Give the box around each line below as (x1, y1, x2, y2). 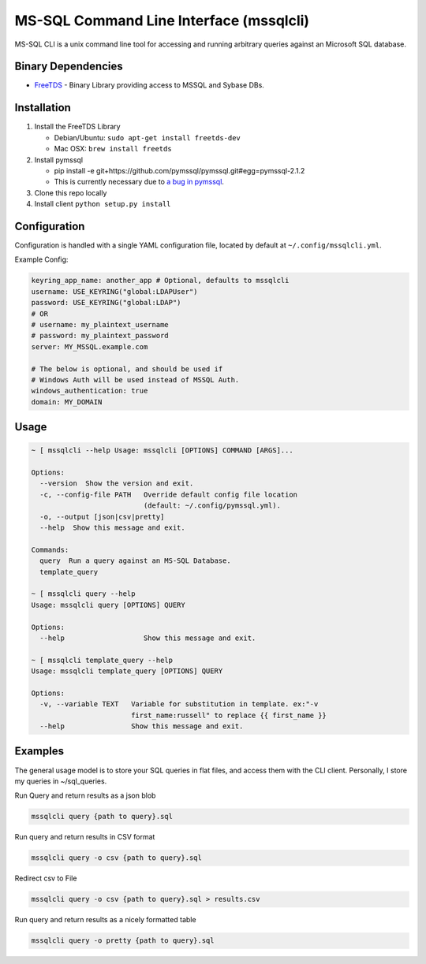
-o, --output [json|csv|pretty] (39, 512, 165, 521)
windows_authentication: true (31, 386, 148, 396)
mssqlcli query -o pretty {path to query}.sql (31, 936, 215, 945)
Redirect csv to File (14, 873, 77, 883)
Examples (14, 745, 65, 758)
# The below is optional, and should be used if (31, 364, 223, 374)
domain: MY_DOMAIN (31, 397, 103, 406)
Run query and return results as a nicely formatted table (14, 915, 196, 925)
